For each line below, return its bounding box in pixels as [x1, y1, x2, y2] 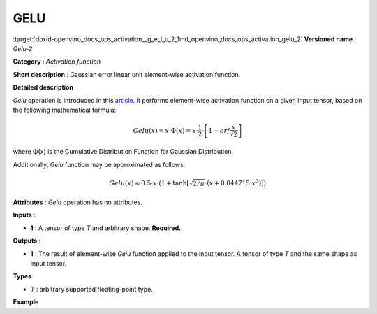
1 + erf [208, 127, 230, 134]
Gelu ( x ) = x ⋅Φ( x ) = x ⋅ [133, 127, 198, 134]
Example [13, 298, 39, 306]
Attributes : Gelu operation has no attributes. [13, 198, 143, 206]
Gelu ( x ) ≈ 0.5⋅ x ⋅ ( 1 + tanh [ [109, 179, 190, 187]
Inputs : [13, 210, 36, 220]
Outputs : [13, 236, 41, 245]
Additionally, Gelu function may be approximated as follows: [13, 160, 186, 169]
